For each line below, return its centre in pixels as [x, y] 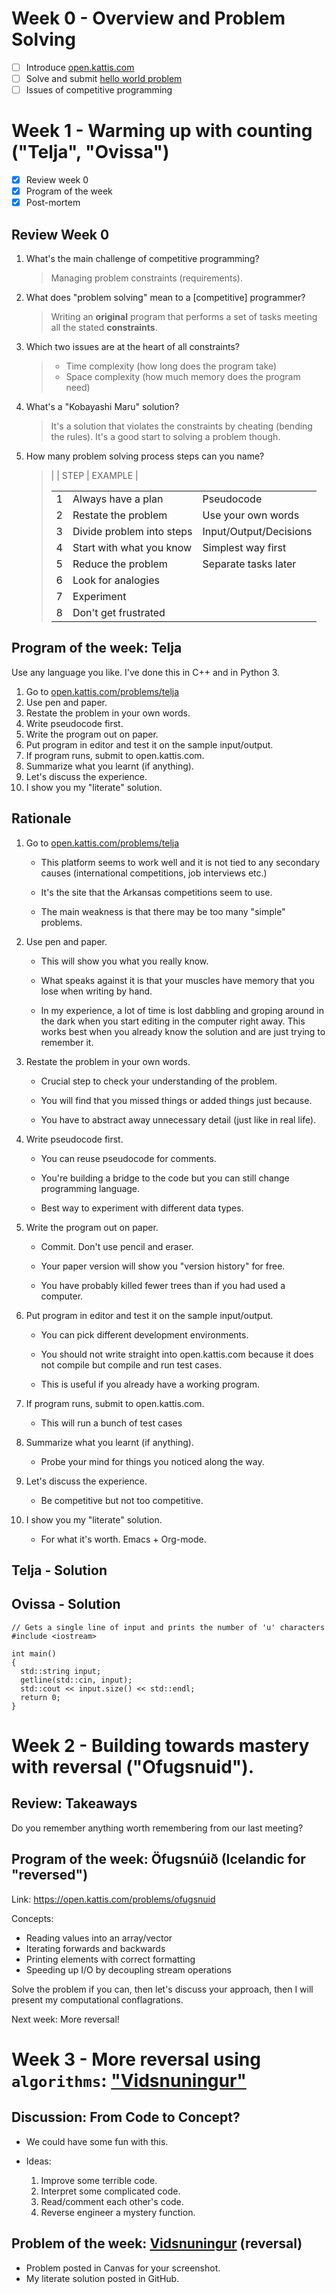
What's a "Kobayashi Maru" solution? [102, 407]
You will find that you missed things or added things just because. [176, 1100]
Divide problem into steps [132, 532]
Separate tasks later [249, 564]
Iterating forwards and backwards [95, 1948]
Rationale [41, 818]
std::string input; [61, 1671]
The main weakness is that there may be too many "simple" [163, 911]
